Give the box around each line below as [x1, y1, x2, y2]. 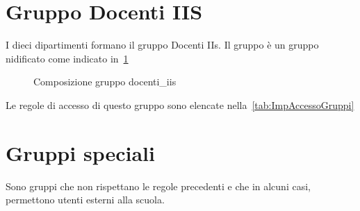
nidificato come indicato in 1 [6, 51, 129, 65]
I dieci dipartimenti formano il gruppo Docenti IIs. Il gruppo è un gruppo [6, 37, 319, 52]
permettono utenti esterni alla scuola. [6, 192, 165, 207]
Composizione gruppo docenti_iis [33, 74, 177, 89]
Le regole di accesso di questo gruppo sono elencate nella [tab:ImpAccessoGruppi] [6, 97, 354, 112]
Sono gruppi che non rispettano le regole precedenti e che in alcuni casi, [6, 178, 311, 193]
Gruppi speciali [6, 138, 155, 167]
